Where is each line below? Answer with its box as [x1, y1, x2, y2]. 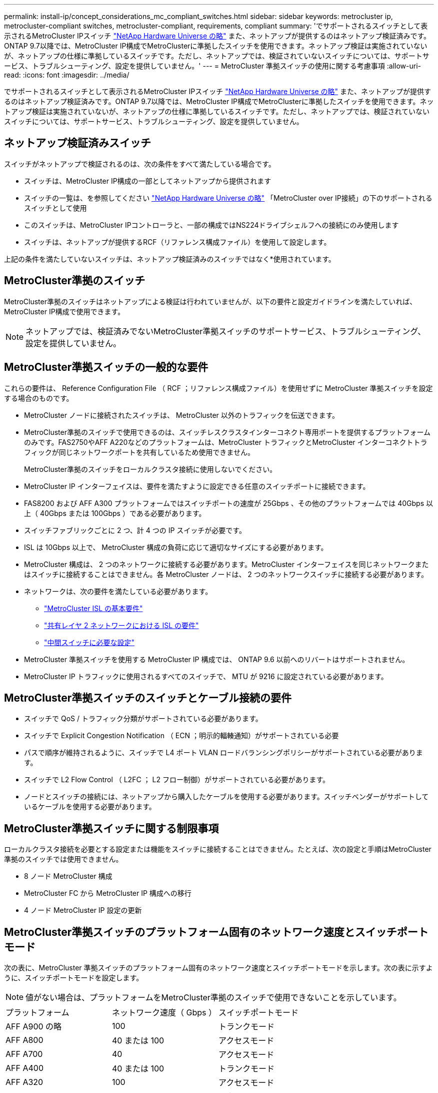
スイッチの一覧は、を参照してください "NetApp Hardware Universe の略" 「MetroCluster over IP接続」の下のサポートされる [24, 193, 432, 202]
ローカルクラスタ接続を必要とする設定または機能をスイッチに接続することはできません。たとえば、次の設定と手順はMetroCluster [4, 845, 431, 854]
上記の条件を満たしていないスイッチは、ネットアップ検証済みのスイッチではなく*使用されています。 [4, 254, 335, 263]
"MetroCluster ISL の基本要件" [44, 604, 143, 613]
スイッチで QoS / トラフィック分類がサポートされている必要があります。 [24, 714, 262, 723]
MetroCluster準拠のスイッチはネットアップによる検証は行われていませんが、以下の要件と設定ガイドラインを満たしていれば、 [4, 297, 417, 306]
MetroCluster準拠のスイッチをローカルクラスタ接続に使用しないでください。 [24, 464, 277, 473]
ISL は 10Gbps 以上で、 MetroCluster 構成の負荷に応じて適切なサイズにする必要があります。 [24, 542, 328, 552]
